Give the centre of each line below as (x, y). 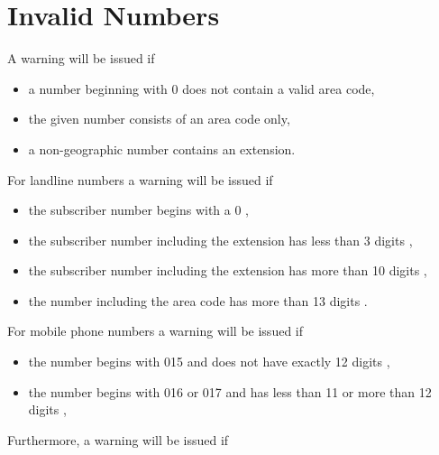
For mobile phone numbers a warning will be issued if (155, 331)
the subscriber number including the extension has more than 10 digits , (228, 270)
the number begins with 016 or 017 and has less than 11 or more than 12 (230, 391)
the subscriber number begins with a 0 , (138, 210)
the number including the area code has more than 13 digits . (198, 300)
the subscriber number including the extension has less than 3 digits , (220, 240)
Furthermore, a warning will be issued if (118, 439)
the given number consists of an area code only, (159, 119)
